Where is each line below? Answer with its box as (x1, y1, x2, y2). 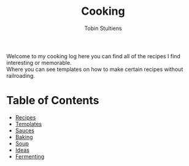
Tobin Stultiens (84, 25, 122, 32)
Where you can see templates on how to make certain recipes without (6, 66, 183, 73)
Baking (15, 133, 33, 140)
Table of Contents (6, 94, 99, 108)
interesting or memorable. (6, 59, 72, 66)
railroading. (6, 72, 36, 79)
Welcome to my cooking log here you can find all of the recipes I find (6, 52, 181, 59)
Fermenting (15, 153, 45, 160)
